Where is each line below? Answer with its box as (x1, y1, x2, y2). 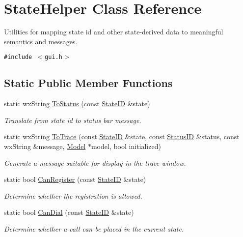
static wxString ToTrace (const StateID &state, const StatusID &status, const (4, 131, 240, 142)
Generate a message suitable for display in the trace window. (4, 157, 186, 168)
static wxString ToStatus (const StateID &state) (4, 98, 150, 109)
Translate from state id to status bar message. (4, 115, 141, 125)
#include (4, 54, 32, 61)
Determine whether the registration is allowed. (4, 190, 142, 201)
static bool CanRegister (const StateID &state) (4, 174, 146, 184)
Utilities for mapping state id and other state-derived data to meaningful (4, 27, 223, 37)
